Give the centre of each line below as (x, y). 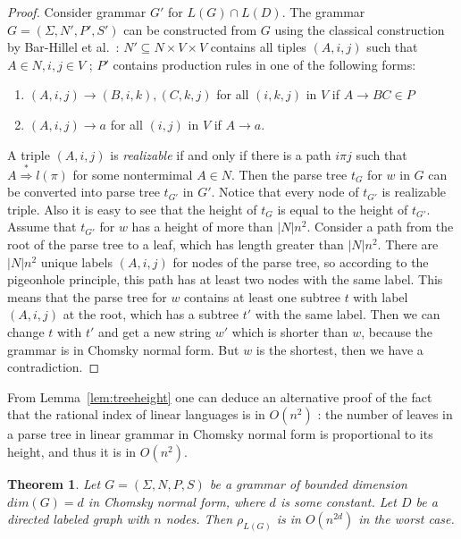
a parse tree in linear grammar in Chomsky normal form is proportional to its (220, 434)
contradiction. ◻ (54, 367)
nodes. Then (199, 519)
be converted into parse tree (84, 192)
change (26, 332)
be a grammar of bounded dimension (308, 484)
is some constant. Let (338, 501)
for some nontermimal (133, 174)
